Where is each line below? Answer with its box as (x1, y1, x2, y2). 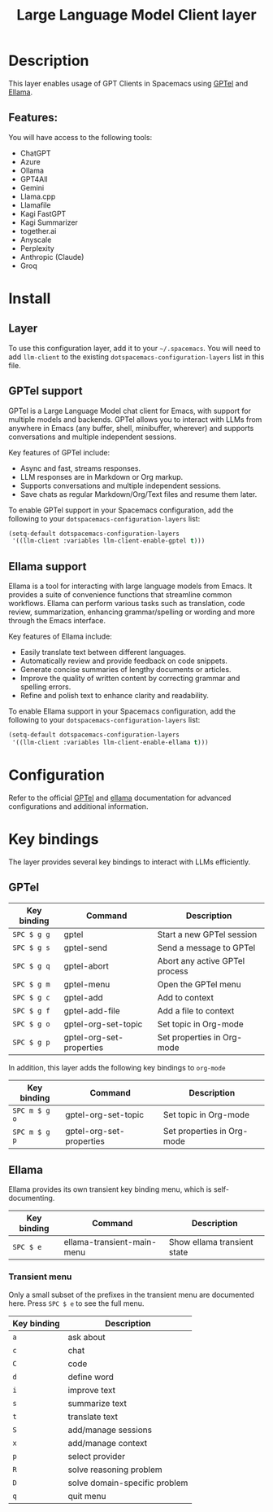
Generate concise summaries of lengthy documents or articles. (19, 665, 232, 675)
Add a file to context (157, 1004, 235, 1016)
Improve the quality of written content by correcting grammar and (19, 674, 240, 683)
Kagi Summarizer (19, 218, 79, 227)
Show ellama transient (169, 1237, 253, 1248)
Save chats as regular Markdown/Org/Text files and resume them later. (19, 489, 258, 499)
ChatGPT (19, 148, 51, 158)
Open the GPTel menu (157, 978, 241, 990)
